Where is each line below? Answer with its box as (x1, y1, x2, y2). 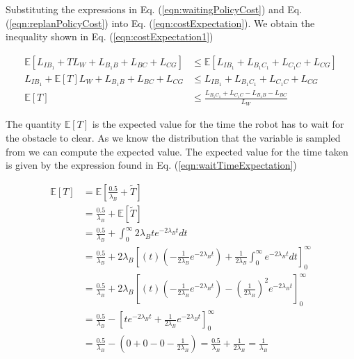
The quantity (6, 117, 62, 131)
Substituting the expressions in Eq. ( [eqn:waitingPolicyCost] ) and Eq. (6, 2, 303, 16)
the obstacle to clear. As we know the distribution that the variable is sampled (6, 131, 341, 144)
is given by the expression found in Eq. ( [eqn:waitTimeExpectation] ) (6, 158, 297, 172)
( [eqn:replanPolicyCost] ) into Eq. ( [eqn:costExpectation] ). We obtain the (6, 15, 315, 30)
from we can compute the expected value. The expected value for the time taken (6, 144, 348, 158)
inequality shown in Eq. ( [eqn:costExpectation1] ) (6, 29, 214, 44)
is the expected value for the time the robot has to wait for (92, 117, 344, 131)
